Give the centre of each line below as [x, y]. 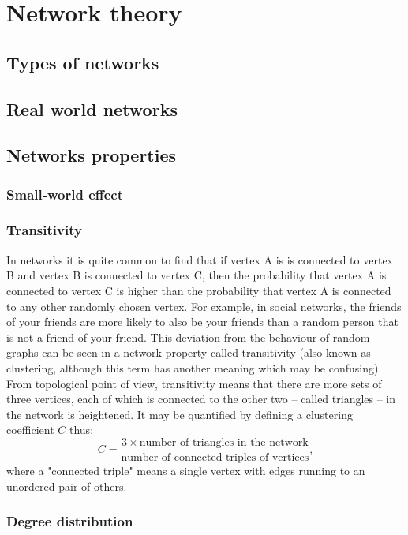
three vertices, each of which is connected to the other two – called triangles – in [201, 399]
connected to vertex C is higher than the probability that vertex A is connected [199, 290]
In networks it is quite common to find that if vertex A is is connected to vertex [200, 259]
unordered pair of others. [67, 486]
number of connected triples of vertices [215, 457]
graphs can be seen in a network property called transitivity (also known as [189, 352]
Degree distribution [70, 521]
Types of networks [83, 62]
